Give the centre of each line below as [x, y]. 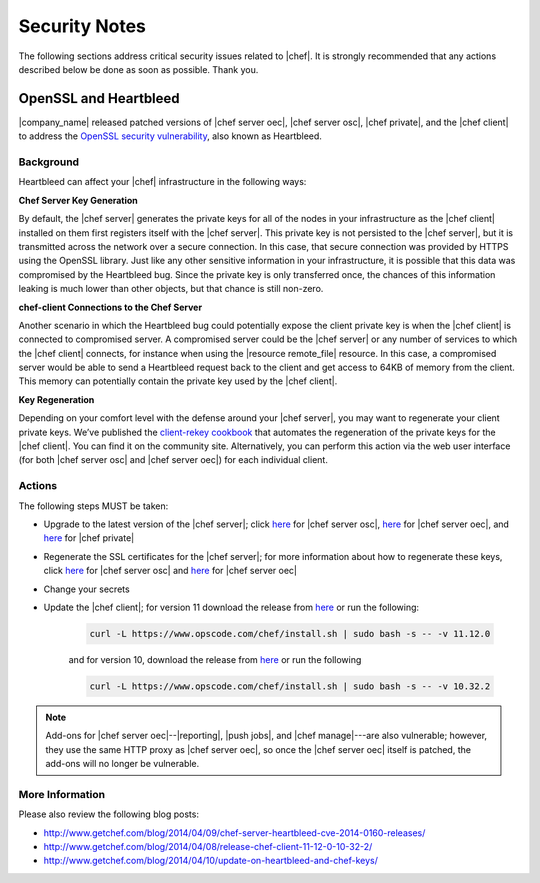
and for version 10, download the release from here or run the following [215, 659]
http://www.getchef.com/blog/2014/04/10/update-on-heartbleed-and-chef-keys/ [211, 861]
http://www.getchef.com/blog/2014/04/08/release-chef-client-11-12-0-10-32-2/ [208, 846]
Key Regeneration [56, 399]
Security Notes [82, 26]
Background [49, 162]
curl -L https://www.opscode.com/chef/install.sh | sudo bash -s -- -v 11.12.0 [290, 633]
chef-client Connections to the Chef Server [110, 307]
